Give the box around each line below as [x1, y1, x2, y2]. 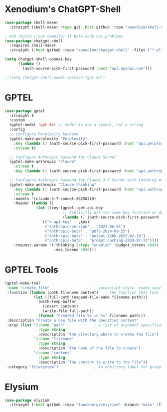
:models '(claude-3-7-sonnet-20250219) [13, 196, 97, 201]
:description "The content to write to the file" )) [38, 359, 148, 364]
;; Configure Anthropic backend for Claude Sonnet [9, 154, 117, 159]
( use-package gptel [4, 108, 45, 113]
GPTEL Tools [4, 264, 58, 275]
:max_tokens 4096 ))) [53, 247, 97, 252]
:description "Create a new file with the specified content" [6, 317, 139, 323]
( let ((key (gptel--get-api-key [36, 205, 103, 210]
